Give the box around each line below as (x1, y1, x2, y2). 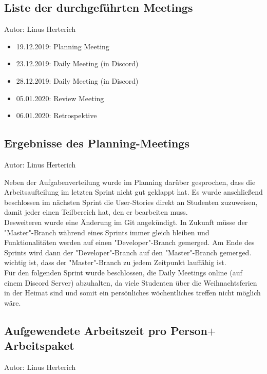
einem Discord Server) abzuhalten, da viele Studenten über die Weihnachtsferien (4, 277, 257, 288)
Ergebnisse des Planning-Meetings (4, 135, 189, 151)
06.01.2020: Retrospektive (16, 110, 97, 121)
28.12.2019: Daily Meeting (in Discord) (16, 75, 139, 86)
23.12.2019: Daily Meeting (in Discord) (16, 58, 139, 69)
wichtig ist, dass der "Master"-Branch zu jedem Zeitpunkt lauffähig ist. (4, 257, 226, 268)
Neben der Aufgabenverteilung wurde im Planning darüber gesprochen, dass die (4, 176, 256, 187)
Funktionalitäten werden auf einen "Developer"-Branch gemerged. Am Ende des (4, 237, 255, 248)
